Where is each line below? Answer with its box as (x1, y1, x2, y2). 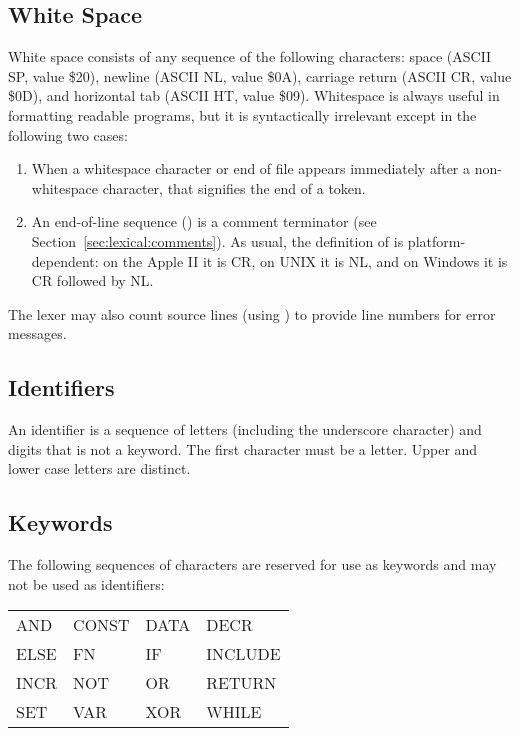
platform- (407, 230, 466, 251)
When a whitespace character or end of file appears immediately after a (31, 158, 471, 179)
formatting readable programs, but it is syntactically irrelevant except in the (8, 104, 477, 125)
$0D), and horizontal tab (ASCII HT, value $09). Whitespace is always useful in (8, 85, 500, 106)
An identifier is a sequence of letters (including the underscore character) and (8, 419, 482, 440)
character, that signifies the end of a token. (102, 177, 366, 198)
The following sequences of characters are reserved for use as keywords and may (8, 554, 497, 575)
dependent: (31, 250, 99, 271)
